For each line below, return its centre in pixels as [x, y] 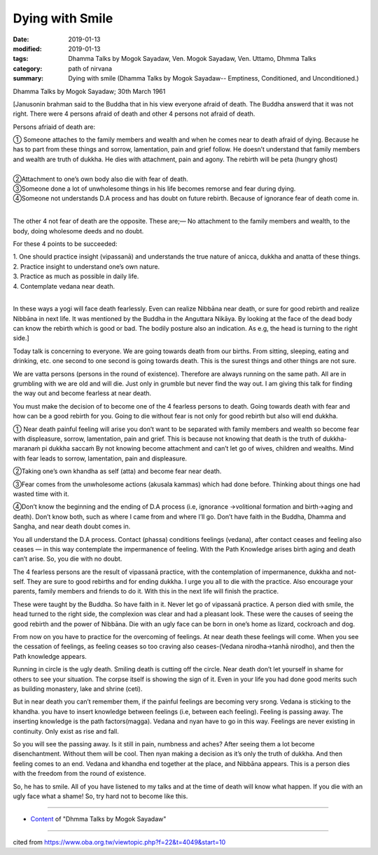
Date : [21, 39]
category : [28, 68]
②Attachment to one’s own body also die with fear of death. [100, 179]
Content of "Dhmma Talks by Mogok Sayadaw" [98, 819]
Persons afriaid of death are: [54, 127]
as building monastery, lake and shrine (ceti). [78, 689]
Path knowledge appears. [50, 656]
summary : [28, 78]
